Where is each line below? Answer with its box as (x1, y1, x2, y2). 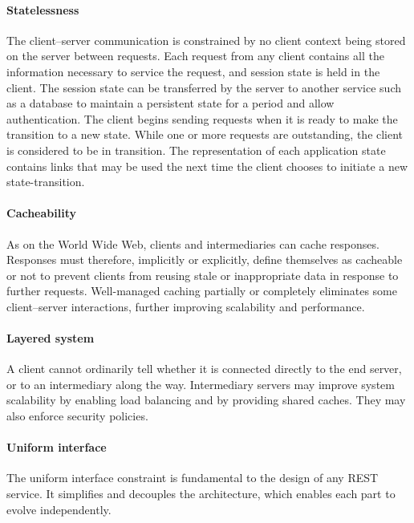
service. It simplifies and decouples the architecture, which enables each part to (6, 485, 396, 502)
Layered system (6, 330, 95, 347)
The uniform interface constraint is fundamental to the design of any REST (6, 469, 379, 486)
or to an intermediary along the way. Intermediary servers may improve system (6, 375, 395, 392)
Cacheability (6, 205, 76, 221)
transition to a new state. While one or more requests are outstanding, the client (6, 126, 404, 143)
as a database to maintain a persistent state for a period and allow (6, 95, 335, 111)
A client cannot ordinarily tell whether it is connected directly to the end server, (6, 360, 402, 377)
